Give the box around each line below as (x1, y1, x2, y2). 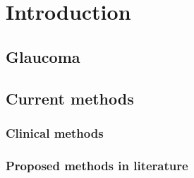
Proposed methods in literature (6, 156, 188, 174)
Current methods (6, 87, 134, 109)
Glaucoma (6, 45, 80, 67)
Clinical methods (6, 124, 104, 141)
